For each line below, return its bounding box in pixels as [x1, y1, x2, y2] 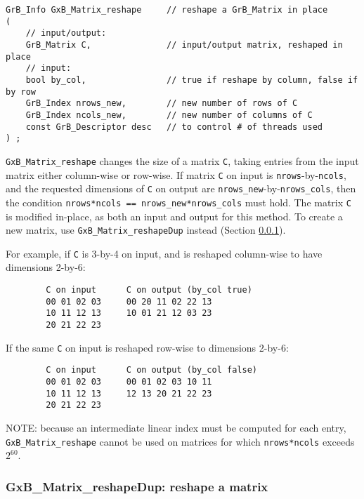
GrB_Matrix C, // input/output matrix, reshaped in [25, 39, 343, 50]
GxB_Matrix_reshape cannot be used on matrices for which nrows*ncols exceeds [6, 434, 355, 448]
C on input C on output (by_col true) [46, 285, 252, 295]
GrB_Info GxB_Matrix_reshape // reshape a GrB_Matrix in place [6, 5, 328, 15]
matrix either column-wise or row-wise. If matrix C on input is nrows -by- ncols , [6, 167, 346, 182]
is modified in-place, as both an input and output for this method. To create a [6, 208, 343, 223]
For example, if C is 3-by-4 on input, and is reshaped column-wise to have [6, 246, 323, 260]
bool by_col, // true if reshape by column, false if [25, 74, 358, 85]
